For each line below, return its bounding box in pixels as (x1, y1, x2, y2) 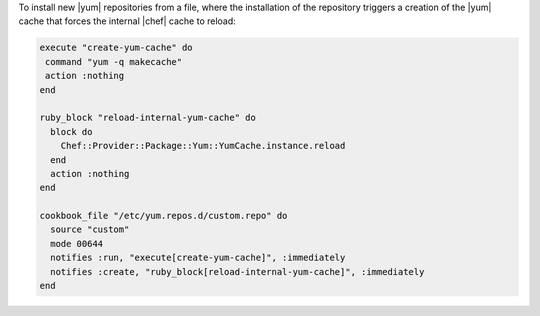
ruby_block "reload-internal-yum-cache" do (39, 112, 257, 124)
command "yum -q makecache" (45, 56, 183, 67)
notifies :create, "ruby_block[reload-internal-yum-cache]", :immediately (50, 266, 425, 277)
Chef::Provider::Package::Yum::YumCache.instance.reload (60, 140, 346, 152)
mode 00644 (50, 238, 104, 249)
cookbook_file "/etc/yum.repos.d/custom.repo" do (39, 210, 288, 222)
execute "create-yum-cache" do (39, 42, 194, 54)
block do (50, 126, 93, 137)
